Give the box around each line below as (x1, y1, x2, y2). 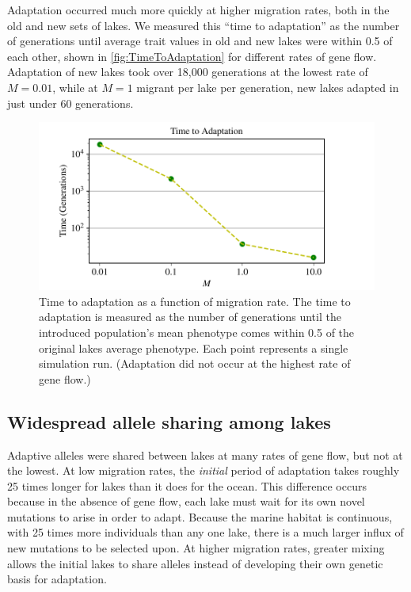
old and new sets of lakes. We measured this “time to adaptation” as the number (7, 17, 400, 33)
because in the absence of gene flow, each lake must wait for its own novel (7, 493, 365, 510)
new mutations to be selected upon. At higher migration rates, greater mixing (7, 540, 385, 556)
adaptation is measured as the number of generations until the (39, 308, 341, 325)
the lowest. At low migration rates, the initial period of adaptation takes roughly (7, 462, 400, 479)
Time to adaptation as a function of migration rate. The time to (39, 292, 351, 309)
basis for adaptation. (7, 571, 107, 587)
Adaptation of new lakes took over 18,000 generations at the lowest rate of (7, 63, 368, 80)
